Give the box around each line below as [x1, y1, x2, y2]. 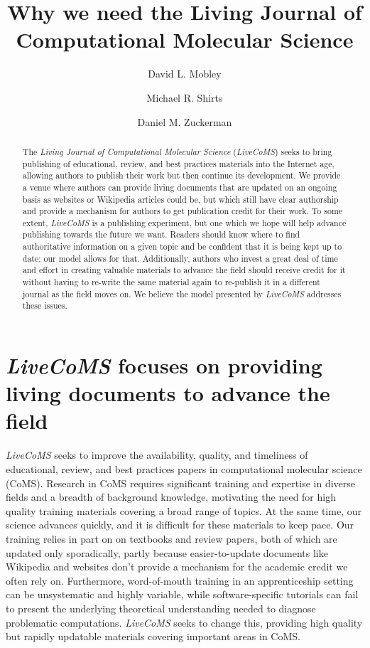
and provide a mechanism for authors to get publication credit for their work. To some [22, 205, 343, 217]
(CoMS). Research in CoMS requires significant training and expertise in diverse [6, 475, 355, 490]
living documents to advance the [6, 378, 330, 408]
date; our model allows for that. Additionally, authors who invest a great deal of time [22, 252, 338, 264]
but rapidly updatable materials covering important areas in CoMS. [6, 629, 300, 644]
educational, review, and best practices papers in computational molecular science [6, 461, 362, 476]
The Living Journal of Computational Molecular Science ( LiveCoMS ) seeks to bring [22, 145, 332, 157]
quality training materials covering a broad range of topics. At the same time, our [6, 503, 361, 518]
